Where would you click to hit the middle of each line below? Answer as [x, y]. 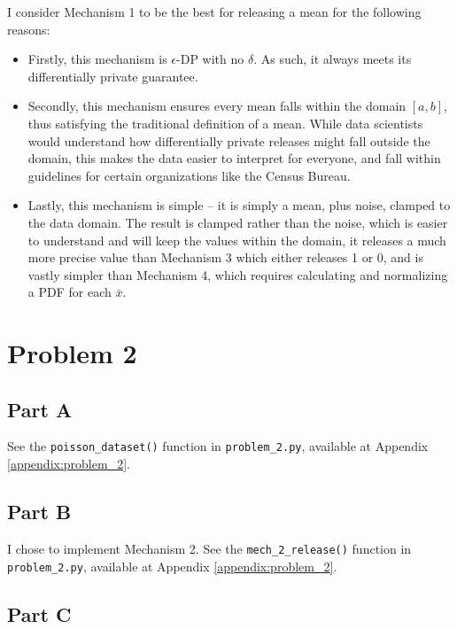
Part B [39, 512]
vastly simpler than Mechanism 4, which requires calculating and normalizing [238, 274]
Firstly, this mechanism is [97, 59]
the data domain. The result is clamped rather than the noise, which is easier [238, 222]
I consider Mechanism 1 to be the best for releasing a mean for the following [214, 12]
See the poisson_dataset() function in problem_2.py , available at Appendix [218, 446]
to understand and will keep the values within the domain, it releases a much [237, 240]
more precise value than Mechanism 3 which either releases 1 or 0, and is [225, 257]
